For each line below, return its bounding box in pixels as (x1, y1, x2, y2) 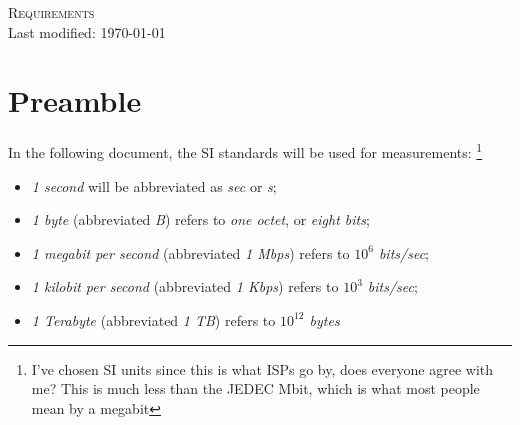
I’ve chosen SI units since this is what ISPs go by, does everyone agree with (31, 358, 493, 379)
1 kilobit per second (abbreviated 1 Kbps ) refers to (31, 276, 339, 297)
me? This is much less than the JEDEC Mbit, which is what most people (31, 378, 480, 399)
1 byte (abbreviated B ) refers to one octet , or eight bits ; (31, 209, 370, 230)
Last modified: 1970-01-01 (8, 21, 166, 42)
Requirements (8, 2, 95, 22)
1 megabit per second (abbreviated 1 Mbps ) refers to (31, 242, 350, 263)
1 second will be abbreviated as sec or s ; (31, 175, 277, 196)
